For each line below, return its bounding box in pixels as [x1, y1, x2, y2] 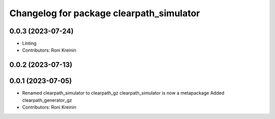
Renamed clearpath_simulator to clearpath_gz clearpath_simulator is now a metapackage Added [22, 90, 225, 96]
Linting [22, 41, 37, 47]
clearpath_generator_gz [22, 97, 72, 103]
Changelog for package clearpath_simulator [9, 8, 200, 19]
